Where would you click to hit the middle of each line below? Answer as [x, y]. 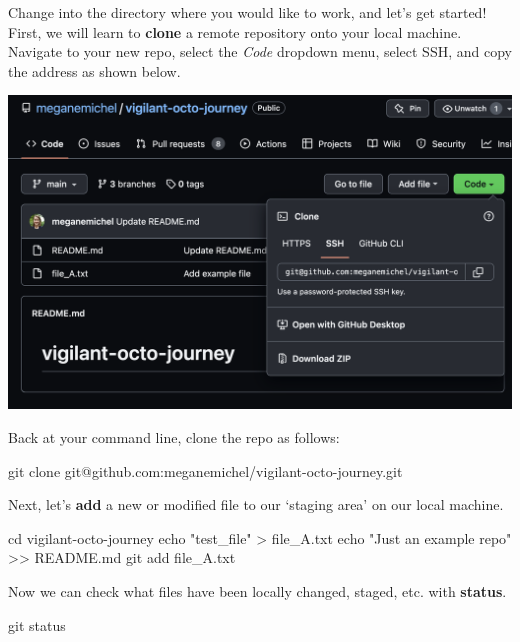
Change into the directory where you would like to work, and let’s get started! [247, 12]
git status [37, 624]
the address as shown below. [94, 70]
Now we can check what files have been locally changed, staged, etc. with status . [257, 590]
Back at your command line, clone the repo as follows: [174, 436]
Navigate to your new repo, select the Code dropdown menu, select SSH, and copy [260, 51]
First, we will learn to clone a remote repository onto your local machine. [235, 31]
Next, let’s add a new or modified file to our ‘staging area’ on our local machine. [256, 504]
